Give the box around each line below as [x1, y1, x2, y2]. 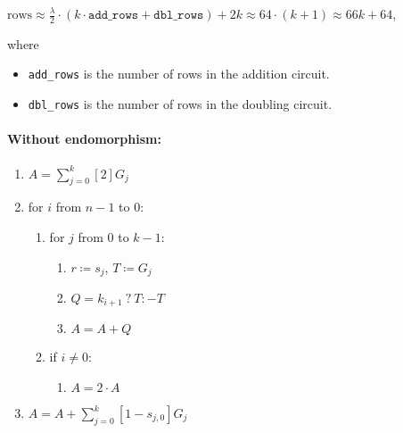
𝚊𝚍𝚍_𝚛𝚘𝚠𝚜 [88, 9, 139, 21]
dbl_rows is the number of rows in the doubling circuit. [28, 95, 333, 113]
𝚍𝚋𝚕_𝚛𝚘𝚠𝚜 [153, 9, 204, 21]
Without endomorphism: [7, 129, 161, 148]
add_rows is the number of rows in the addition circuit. [28, 64, 330, 83]
